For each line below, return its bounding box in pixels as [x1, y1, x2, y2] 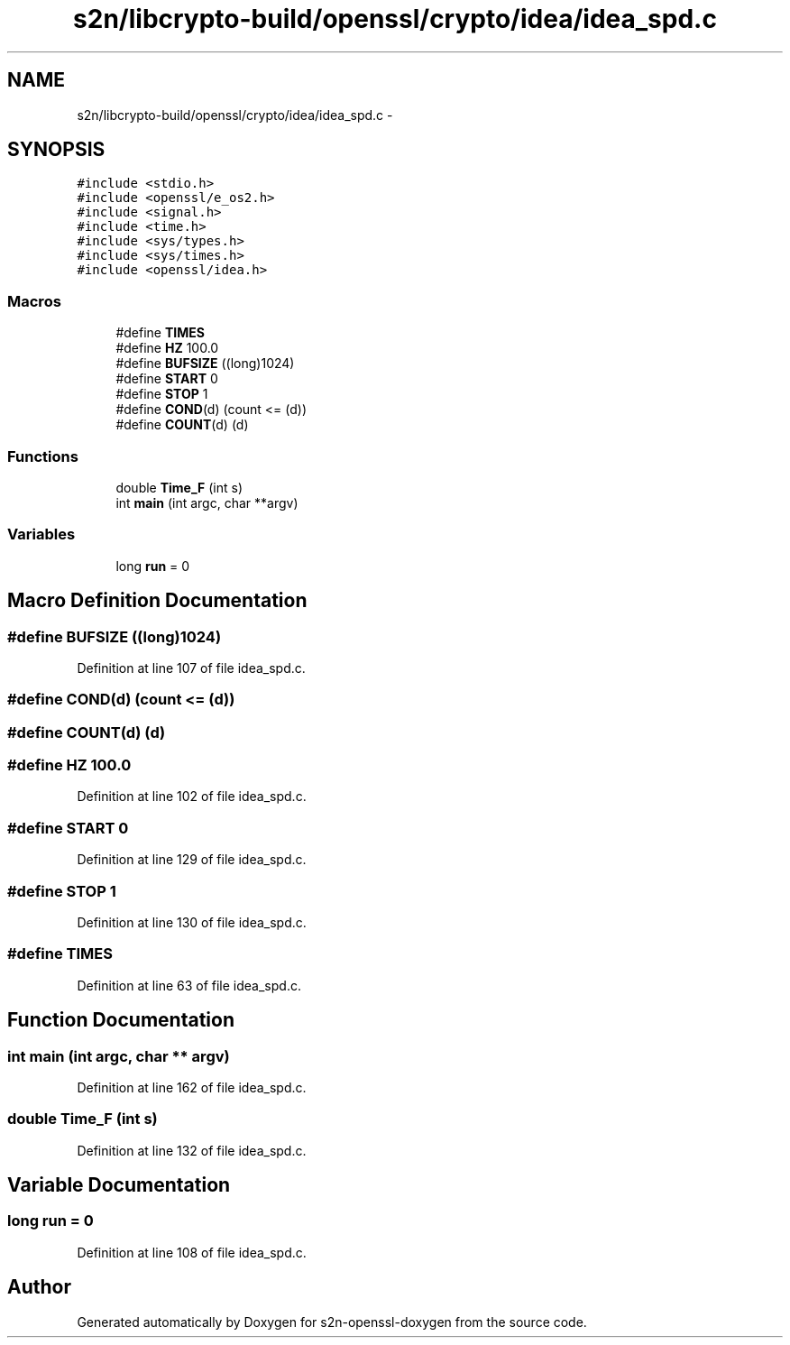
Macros [7, 291, 61, 310]
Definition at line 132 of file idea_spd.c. [77, 1142, 307, 1158]
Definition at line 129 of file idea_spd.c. [77, 852, 307, 868]
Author [7, 1276, 71, 1299]
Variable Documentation [7, 1174, 231, 1197]
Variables [7, 525, 76, 544]
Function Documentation [7, 1009, 234, 1032]
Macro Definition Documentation [7, 589, 308, 613]
